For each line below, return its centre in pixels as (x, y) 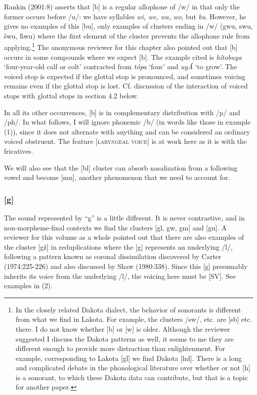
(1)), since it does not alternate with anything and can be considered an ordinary (127, 131)
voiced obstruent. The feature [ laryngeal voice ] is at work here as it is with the (126, 141)
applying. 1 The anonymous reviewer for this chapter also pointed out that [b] (121, 46)
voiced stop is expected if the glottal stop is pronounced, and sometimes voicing (125, 76)
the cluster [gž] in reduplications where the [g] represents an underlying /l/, (118, 246)
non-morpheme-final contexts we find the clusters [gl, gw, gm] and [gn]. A (115, 227)
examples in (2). (28, 285)
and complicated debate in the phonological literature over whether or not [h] (133, 368)
